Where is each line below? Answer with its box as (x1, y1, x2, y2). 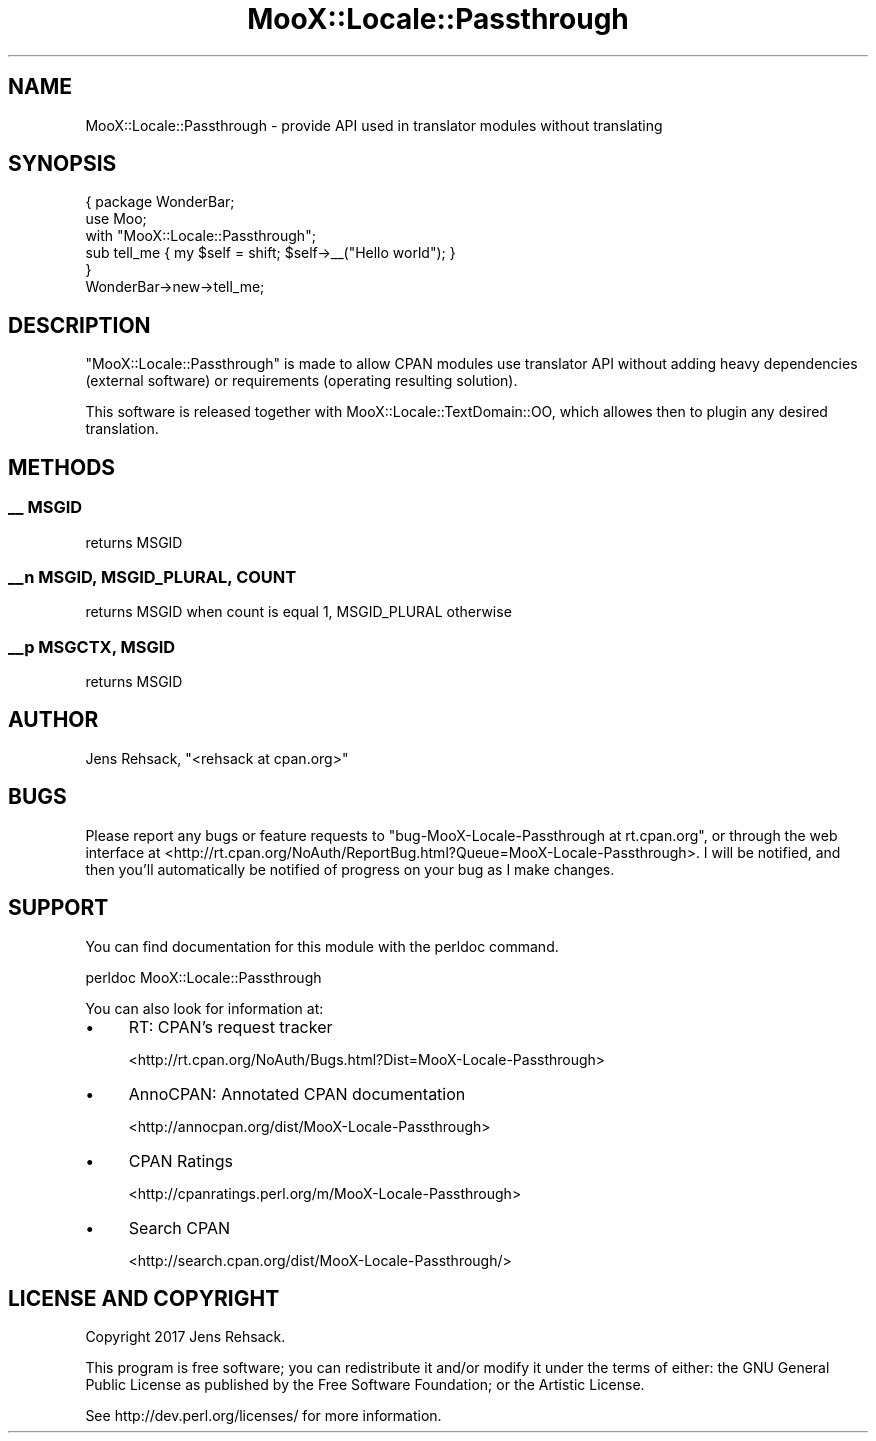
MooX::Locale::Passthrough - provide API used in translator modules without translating (85, 116, 663, 134)
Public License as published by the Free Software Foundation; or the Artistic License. (85, 1376, 645, 1394)
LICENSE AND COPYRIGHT (8, 1285, 280, 1311)
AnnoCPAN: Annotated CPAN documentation (128, 1083, 466, 1104)
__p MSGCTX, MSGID (8, 636, 176, 657)
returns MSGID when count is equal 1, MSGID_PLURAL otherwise (85, 603, 512, 621)
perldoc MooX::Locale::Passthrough (85, 968, 322, 986)
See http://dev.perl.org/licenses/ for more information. (85, 1407, 442, 1425)
